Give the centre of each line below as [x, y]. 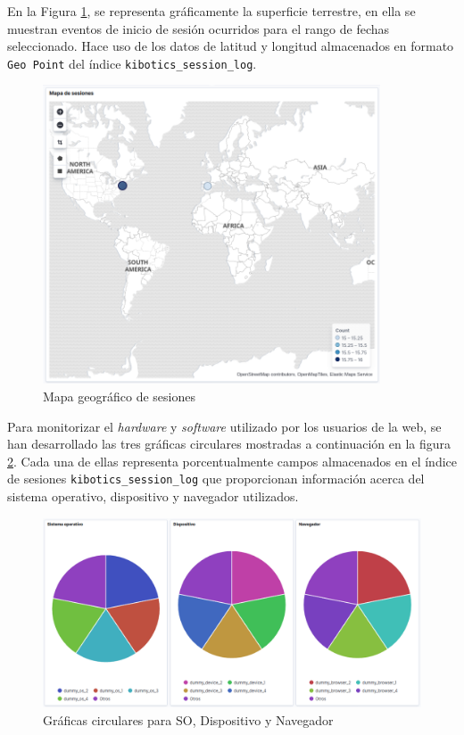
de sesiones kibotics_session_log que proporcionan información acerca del [216, 479]
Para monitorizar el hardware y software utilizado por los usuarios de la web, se [224, 426]
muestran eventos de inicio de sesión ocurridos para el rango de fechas [199, 28]
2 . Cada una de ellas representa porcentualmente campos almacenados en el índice [232, 461]
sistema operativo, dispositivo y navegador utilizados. [153, 496]
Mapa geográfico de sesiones [119, 396]
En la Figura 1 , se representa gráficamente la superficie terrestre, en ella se [211, 11]
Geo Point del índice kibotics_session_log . [132, 63]
